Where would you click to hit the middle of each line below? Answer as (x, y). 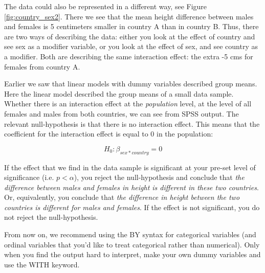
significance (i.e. (29, 177)
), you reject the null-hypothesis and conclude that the (159, 177)
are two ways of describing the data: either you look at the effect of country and (130, 36)
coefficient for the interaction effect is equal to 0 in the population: (109, 134)
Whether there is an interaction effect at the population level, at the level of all (128, 104)
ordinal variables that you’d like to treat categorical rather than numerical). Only (132, 244)
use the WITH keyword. (42, 264)
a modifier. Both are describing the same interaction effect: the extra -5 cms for (129, 56)
